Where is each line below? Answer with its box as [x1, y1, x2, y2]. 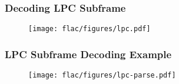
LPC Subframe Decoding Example [5, 46, 172, 61]
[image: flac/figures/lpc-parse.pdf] [28, 71, 176, 80]
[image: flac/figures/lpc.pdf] [28, 25, 151, 33]
